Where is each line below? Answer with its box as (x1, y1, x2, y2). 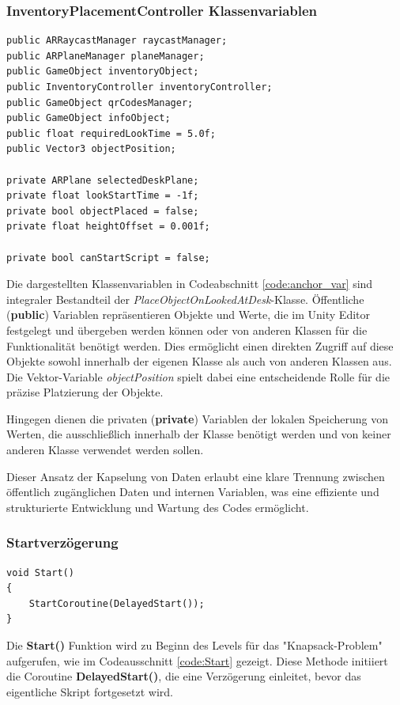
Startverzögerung (6, 533, 119, 552)
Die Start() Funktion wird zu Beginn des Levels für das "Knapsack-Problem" (6, 637, 383, 654)
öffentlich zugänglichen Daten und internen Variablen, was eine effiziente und (6, 483, 379, 500)
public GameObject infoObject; (6, 112, 171, 124)
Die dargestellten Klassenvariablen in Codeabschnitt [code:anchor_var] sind (6, 275, 373, 292)
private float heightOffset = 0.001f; (6, 221, 210, 233)
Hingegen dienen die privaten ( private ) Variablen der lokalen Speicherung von (6, 410, 388, 426)
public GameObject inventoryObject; (6, 66, 199, 78)
